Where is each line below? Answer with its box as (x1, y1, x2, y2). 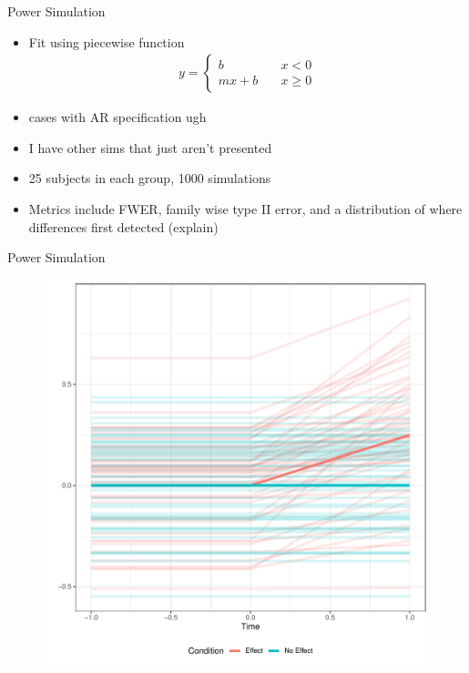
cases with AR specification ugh (28, 107, 207, 127)
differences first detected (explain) (28, 217, 219, 236)
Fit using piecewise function (28, 32, 185, 51)
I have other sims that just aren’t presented (28, 138, 272, 157)
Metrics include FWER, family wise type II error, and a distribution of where (28, 199, 463, 218)
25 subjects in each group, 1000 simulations (28, 168, 271, 188)
